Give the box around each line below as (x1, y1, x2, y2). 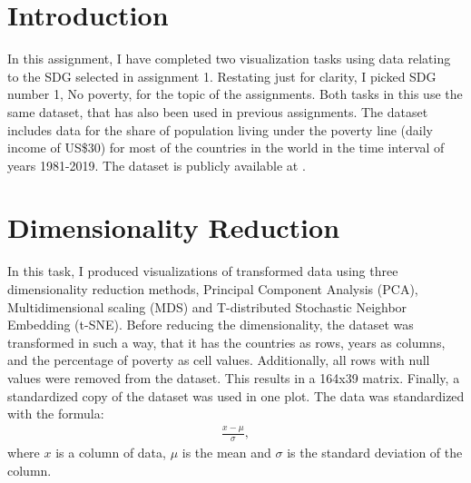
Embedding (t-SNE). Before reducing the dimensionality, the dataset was (7, 315, 414, 334)
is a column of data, (55, 442, 166, 461)
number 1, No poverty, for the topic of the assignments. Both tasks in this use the (7, 84, 463, 103)
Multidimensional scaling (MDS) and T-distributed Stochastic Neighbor (7, 297, 407, 316)
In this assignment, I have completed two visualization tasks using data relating (7, 49, 451, 68)
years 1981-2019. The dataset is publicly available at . (7, 155, 306, 174)
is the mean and (182, 442, 271, 461)
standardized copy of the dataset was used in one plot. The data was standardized (7, 386, 465, 405)
